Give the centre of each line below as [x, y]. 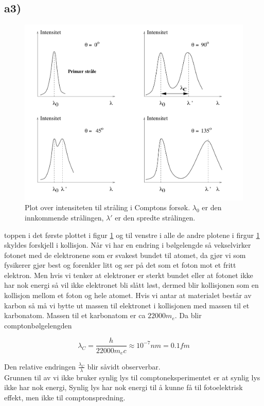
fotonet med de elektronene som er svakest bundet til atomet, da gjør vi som [125, 255]
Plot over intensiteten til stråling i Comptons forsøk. [108, 207]
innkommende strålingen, [64, 217]
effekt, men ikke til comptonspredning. [65, 397]
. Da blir [188, 315]
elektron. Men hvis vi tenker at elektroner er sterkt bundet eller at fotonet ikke [129, 275]
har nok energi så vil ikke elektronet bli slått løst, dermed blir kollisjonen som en [131, 285]
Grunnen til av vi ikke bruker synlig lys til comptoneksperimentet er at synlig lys [132, 377]
